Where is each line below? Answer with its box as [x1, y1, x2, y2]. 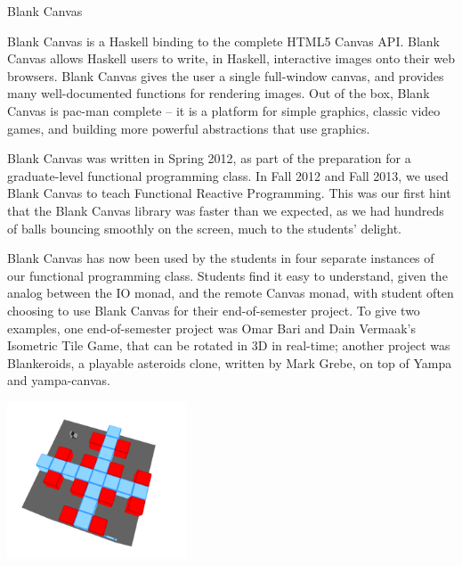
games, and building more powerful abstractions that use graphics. [7, 119, 370, 137]
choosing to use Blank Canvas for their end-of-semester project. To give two [7, 300, 420, 319]
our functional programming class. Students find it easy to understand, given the [7, 266, 448, 284]
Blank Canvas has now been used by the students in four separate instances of [7, 249, 434, 267]
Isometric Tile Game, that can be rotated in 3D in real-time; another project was [7, 336, 450, 355]
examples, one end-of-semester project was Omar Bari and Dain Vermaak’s [7, 318, 417, 337]
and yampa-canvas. [7, 371, 110, 390]
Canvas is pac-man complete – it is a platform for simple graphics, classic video [7, 101, 441, 119]
